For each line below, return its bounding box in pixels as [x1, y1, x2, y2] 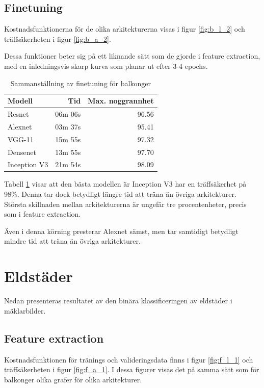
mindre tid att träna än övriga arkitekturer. [4, 236, 141, 246]
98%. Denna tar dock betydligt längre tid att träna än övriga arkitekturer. [4, 189, 236, 199]
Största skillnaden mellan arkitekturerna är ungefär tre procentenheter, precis [4, 198, 247, 209]
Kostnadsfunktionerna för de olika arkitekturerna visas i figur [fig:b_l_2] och [4, 23, 245, 34]
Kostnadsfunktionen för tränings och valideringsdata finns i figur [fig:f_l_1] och [4, 354, 253, 365]
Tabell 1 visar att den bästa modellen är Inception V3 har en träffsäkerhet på [4, 178, 247, 189]
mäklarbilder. [4, 305, 46, 316]
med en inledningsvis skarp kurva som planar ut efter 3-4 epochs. [4, 60, 208, 71]
